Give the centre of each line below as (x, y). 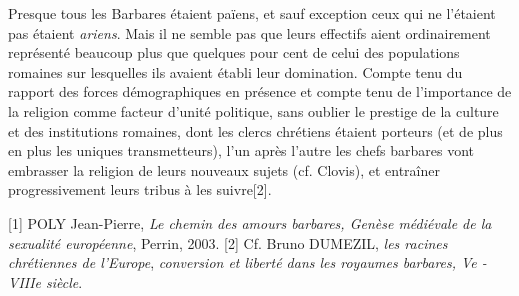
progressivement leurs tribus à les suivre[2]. (140, 189)
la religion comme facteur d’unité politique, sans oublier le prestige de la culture (253, 110)
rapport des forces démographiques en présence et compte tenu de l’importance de (260, 91)
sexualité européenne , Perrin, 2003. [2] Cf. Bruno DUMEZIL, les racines (228, 242)
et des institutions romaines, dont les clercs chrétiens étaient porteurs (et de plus (255, 130)
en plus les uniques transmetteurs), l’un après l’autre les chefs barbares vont (241, 150)
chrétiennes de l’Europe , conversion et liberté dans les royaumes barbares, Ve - (247, 262)
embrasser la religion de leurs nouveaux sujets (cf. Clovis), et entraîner (224, 169)
